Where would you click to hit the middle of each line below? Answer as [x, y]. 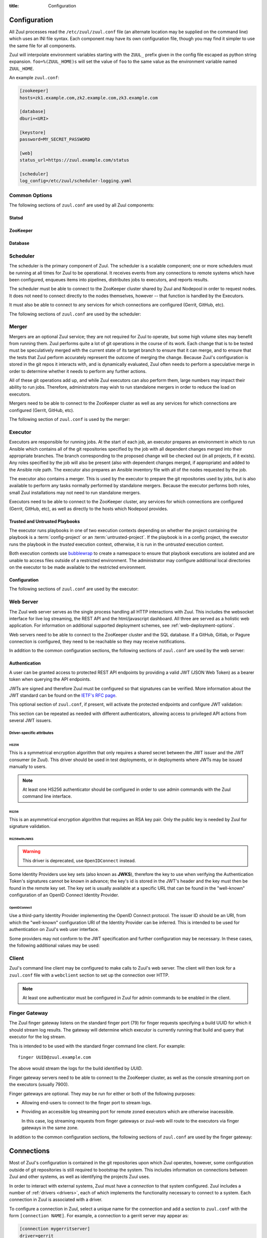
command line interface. [47, 796]
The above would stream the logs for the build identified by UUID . [76, 1068]
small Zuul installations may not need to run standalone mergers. [75, 492]
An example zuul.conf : [34, 78]
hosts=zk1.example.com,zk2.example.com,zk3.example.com [89, 98]
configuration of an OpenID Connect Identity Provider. [64, 895]
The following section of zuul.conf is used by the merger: [70, 419]
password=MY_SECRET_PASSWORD [55, 139]
